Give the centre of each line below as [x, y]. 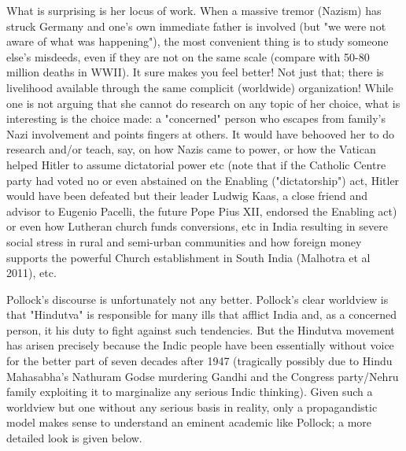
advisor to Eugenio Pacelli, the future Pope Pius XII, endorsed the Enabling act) [202, 211]
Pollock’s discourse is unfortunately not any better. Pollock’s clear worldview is [197, 299]
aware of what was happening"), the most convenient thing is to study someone [197, 41]
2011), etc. [31, 273]
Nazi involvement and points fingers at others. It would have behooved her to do [201, 133]
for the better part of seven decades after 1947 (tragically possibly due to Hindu [199, 361]
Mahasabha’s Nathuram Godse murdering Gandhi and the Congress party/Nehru [203, 376]
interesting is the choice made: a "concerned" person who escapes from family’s [196, 118]
